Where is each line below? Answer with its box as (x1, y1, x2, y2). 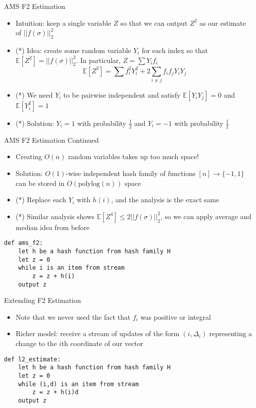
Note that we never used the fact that (15, 311, 131, 322)
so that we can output (120, 17, 188, 28)
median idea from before (15, 222, 90, 232)
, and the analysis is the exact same (111, 194, 219, 205)
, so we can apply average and (160, 211, 252, 221)
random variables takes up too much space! (68, 151, 199, 162)
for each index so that (142, 45, 208, 55)
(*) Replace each (15, 194, 66, 205)
